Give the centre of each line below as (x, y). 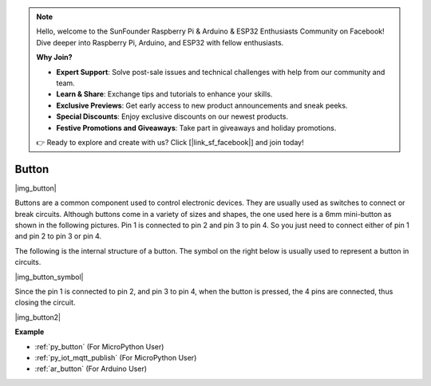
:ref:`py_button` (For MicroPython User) (99, 346)
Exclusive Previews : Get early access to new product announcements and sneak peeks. (202, 105)
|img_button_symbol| (49, 277)
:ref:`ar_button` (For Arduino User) (91, 369)
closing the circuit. (45, 302)
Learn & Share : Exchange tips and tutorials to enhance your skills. (164, 94)
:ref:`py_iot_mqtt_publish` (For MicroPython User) (116, 357)
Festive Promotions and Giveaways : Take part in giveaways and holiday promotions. (196, 128)
